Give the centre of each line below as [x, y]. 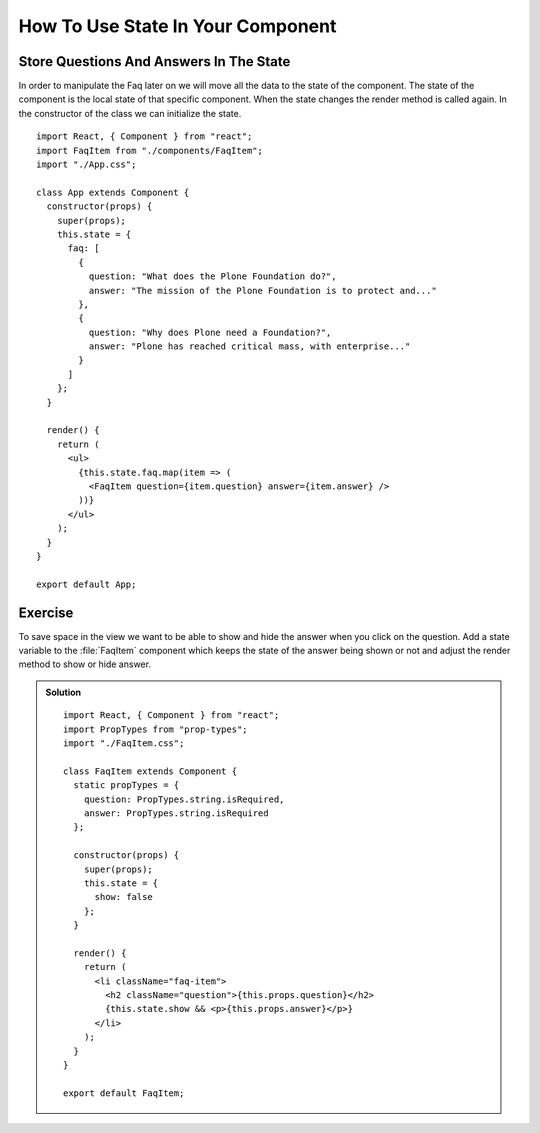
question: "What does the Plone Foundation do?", [212, 276]
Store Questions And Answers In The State [154, 61]
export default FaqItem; [124, 1093]
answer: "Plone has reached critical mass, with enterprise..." [249, 346]
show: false [124, 897]
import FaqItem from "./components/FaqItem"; [150, 150]
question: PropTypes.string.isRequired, [184, 799]
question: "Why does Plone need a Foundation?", [210, 332]
